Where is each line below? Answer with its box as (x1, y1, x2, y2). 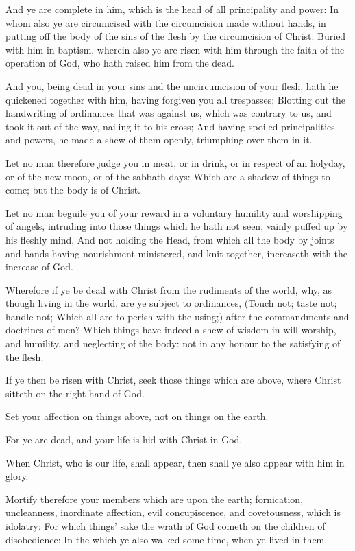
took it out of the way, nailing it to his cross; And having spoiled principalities (5, 119, 335, 133)
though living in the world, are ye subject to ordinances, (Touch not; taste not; (5, 296, 337, 310)
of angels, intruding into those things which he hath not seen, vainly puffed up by (5, 219, 348, 233)
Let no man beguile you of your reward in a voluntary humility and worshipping (5, 205, 343, 220)
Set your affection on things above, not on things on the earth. (5, 409, 269, 423)
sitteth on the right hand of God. (5, 386, 145, 400)
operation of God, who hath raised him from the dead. (5, 56, 234, 70)
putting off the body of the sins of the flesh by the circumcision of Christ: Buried (5, 29, 346, 43)
